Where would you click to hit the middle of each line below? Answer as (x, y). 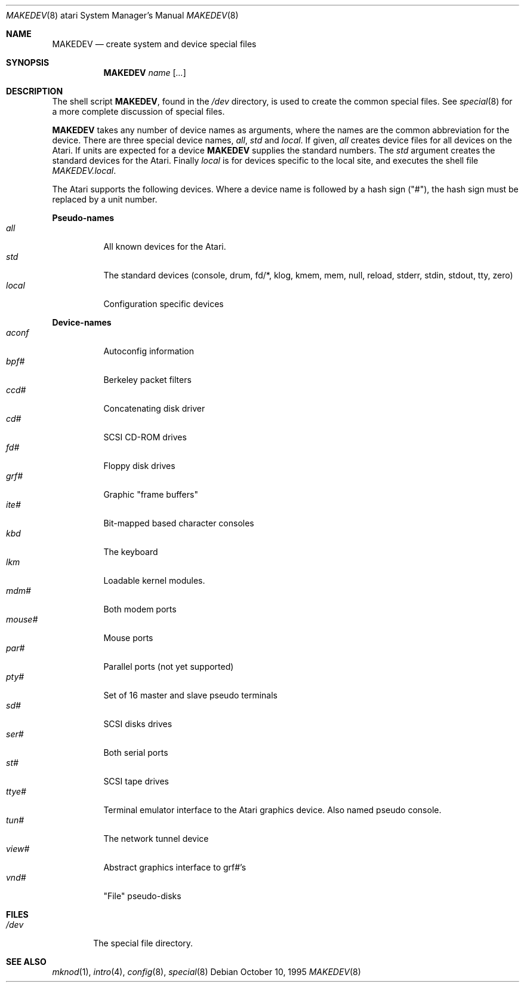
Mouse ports (128, 638)
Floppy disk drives (139, 466)
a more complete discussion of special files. (138, 111)
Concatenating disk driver (154, 408)
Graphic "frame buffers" (151, 494)
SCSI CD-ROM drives (145, 437)
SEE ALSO (26, 962)
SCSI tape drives (136, 781)
